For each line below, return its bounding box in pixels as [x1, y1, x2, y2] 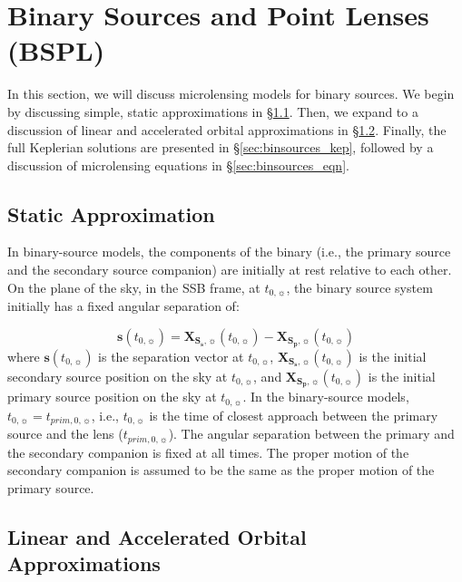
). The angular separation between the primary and [168, 424, 455, 443]
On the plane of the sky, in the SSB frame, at [7, 277, 260, 296]
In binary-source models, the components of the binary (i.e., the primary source [7, 242, 451, 261]
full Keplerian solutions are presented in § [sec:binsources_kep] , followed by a [7, 138, 434, 157]
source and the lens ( [7, 424, 123, 443]
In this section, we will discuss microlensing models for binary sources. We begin [7, 84, 455, 103]
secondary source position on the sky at [7, 366, 228, 385]
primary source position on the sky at [7, 387, 217, 406]
